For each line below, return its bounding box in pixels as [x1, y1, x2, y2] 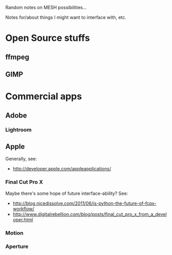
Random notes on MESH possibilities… [5, 5, 87, 10]
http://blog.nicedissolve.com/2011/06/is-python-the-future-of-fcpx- [12, 200, 157, 206]
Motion [5, 229, 24, 237]
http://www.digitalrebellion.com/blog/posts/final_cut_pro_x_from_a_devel [12, 211, 167, 217]
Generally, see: [5, 156, 37, 162]
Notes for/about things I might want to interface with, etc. [5, 14, 127, 20]
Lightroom [5, 126, 32, 133]
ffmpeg [5, 52, 30, 61]
